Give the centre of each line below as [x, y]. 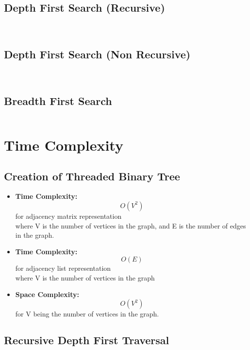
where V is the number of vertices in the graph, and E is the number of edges [131, 225]
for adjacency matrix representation [68, 216]
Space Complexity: [47, 294]
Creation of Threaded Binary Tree [92, 176]
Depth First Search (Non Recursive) [97, 54]
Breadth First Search [58, 100]
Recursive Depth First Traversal [87, 340]
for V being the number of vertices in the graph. [87, 314]
